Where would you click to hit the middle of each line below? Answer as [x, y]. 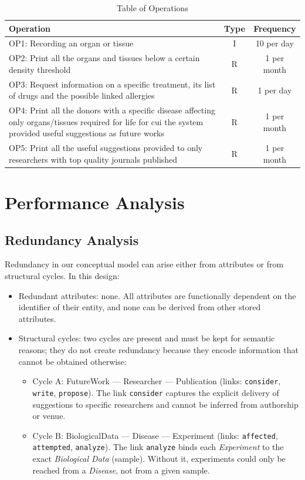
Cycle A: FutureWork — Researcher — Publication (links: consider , [157, 381]
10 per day [274, 43]
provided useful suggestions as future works [87, 133]
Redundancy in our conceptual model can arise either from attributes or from [144, 264]
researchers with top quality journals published [93, 159]
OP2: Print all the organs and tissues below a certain [104, 58]
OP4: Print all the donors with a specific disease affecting [112, 110]
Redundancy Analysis [72, 239]
